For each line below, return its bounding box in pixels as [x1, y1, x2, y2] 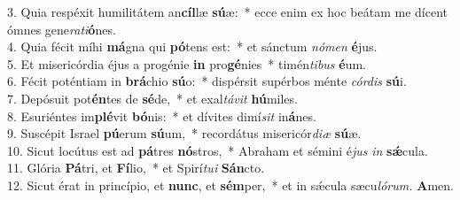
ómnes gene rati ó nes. [7, 19, 116, 38]
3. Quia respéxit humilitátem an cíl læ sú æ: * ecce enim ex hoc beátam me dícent [7, 3, 448, 20]
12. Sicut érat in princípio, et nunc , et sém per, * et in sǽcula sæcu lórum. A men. [7, 175, 454, 194]
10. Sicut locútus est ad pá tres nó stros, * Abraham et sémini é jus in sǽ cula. [7, 141, 428, 159]
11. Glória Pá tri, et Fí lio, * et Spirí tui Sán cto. [7, 158, 265, 177]
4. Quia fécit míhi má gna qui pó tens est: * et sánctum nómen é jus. [7, 37, 378, 56]
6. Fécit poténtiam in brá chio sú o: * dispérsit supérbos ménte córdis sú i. [7, 72, 407, 90]
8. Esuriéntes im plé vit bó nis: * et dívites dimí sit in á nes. [7, 106, 316, 125]
